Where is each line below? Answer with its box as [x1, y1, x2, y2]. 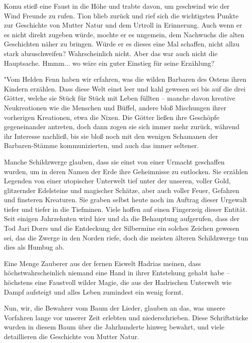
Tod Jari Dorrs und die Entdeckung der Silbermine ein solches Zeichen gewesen [4, 223, 239, 233]
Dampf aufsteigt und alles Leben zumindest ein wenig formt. [4, 286, 184, 297]
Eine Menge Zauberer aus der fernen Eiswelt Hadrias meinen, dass [4, 258, 201, 268]
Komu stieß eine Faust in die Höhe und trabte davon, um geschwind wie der [4, 1, 230, 11]
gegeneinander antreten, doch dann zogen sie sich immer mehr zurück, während [4, 121, 240, 132]
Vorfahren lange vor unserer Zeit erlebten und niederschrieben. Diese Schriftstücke [4, 312, 248, 322]
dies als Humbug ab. [4, 242, 64, 252]
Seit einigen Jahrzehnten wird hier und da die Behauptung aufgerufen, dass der [4, 213, 240, 224]
